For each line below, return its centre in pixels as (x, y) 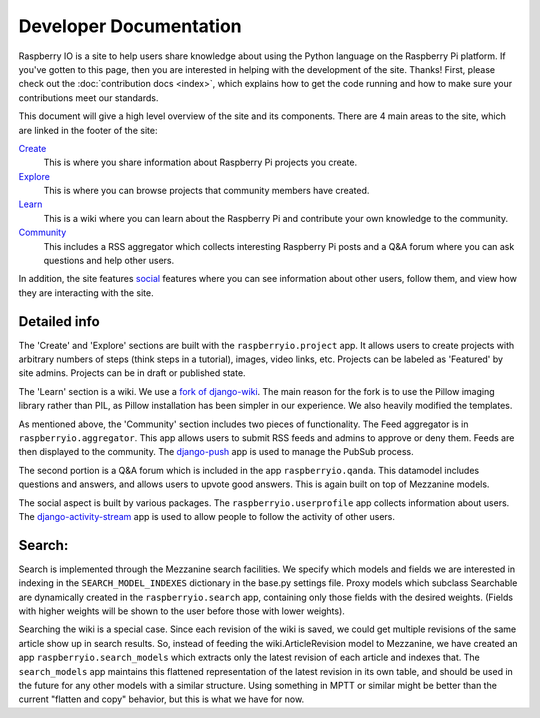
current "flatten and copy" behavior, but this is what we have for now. (161, 699)
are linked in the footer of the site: (88, 130)
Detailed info (59, 321)
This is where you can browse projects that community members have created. (206, 191)
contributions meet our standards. (88, 97)
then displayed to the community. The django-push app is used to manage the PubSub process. (216, 452)
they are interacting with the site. (86, 292)
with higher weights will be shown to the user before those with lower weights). (181, 611)
